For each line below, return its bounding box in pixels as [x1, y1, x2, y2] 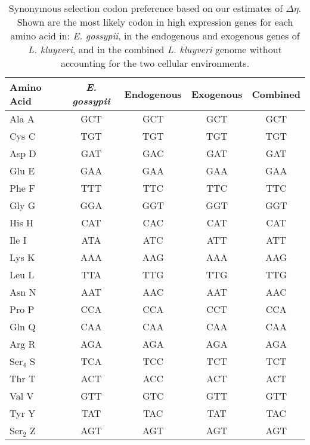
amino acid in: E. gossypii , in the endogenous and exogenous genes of [10, 29, 300, 42]
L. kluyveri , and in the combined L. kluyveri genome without [28, 42, 282, 56]
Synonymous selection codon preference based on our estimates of [8, 1, 283, 15]
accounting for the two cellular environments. [60, 56, 250, 70]
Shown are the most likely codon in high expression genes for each [17, 15, 293, 29]
